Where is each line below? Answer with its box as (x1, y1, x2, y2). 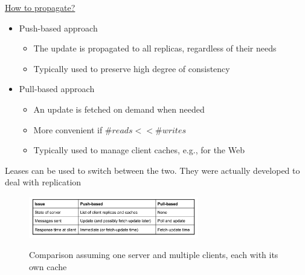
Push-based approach (19, 21, 98, 34)
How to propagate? (5, 1, 75, 13)
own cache (29, 260, 67, 273)
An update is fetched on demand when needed (33, 102, 205, 115)
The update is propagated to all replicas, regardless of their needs (33, 42, 277, 55)
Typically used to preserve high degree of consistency (33, 62, 230, 75)
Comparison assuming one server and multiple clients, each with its (29, 248, 278, 261)
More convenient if (33, 123, 103, 136)
